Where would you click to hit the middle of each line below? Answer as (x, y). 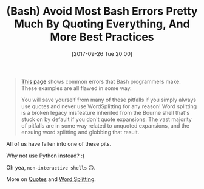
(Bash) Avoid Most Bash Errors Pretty (102, 11)
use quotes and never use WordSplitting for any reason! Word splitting (109, 106)
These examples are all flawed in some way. (76, 88)
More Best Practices (102, 37)
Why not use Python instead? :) (46, 156)
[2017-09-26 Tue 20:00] (102, 53)
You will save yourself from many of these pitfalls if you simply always (108, 100)
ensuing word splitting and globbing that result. (80, 132)
